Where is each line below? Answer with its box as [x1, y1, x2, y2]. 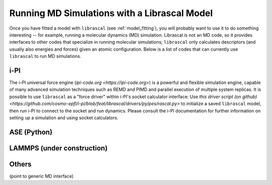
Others [9, 160, 32, 168]
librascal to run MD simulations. [9, 53, 82, 59]
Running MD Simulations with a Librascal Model [9, 8, 213, 19]
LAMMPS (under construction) [9, 144, 108, 152]
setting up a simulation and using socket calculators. [9, 115, 118, 121]
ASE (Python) [9, 128, 53, 136]
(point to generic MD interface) [9, 173, 74, 179]
